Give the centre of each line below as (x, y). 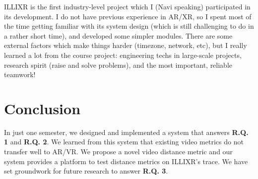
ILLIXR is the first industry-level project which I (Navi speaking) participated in (127, 6)
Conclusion (42, 108)
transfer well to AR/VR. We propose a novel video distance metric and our (118, 152)
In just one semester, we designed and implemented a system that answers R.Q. (126, 132)
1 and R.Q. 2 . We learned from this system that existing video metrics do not (124, 142)
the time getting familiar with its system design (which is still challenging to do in (129, 26)
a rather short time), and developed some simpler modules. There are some (118, 35)
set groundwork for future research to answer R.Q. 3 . (86, 171)
